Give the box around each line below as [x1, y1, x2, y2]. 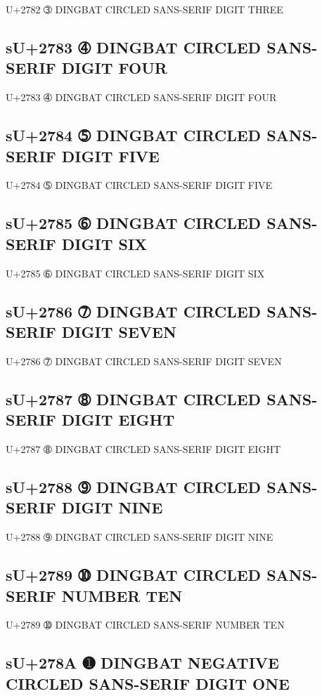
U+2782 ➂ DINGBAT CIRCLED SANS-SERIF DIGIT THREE [6, 2, 283, 16]
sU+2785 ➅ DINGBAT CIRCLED [6, 212, 262, 234]
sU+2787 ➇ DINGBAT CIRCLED [6, 388, 262, 409]
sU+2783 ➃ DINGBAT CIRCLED [6, 36, 262, 58]
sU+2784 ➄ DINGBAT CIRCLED [6, 124, 262, 146]
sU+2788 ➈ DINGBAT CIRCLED [6, 475, 262, 497]
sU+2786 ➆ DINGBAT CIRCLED [6, 300, 262, 322]
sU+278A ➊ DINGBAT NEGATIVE [6, 652, 279, 674]
